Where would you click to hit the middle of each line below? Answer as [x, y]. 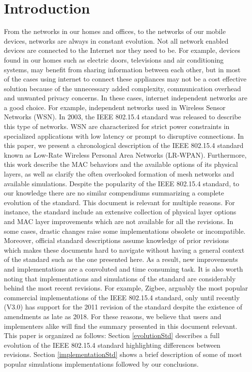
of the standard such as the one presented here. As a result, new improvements [121, 259]
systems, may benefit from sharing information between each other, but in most [122, 69]
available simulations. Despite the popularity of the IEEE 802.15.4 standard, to [122, 183]
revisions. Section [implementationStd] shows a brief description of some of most [123, 354]
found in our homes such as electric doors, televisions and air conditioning [114, 59]
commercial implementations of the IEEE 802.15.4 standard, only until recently [122, 297]
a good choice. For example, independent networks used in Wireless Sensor [115, 107]
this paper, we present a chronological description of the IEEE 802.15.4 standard [124, 145]
